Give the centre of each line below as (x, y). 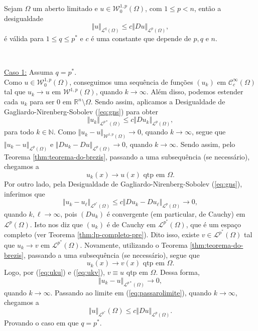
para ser (42, 102)
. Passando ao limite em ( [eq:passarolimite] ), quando (131, 292)
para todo (19, 132)
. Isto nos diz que (56, 224)
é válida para (24, 38)
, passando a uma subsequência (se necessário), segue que (112, 255)
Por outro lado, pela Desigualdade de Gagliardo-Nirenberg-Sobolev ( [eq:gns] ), (123, 183)
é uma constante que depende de (141, 38)
